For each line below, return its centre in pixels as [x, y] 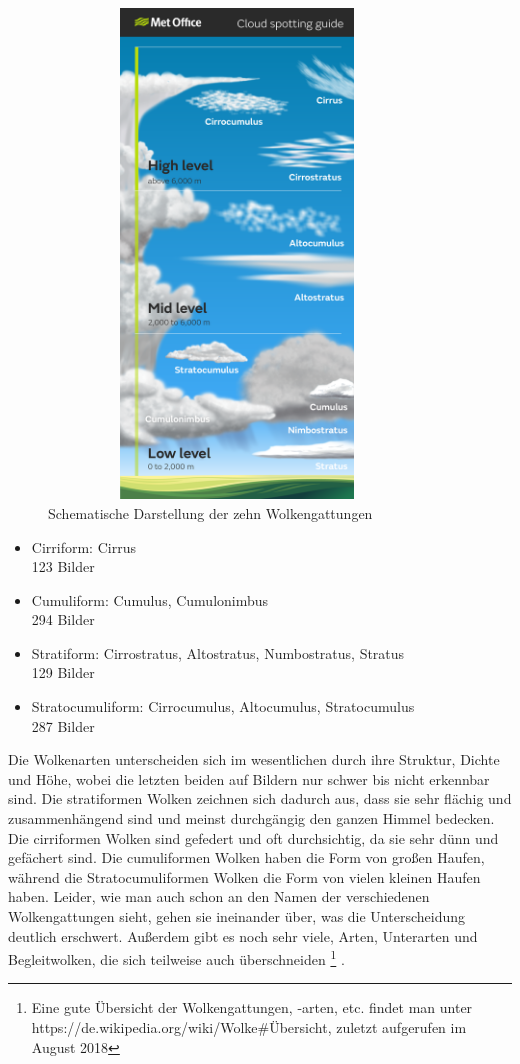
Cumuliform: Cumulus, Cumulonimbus [150, 599]
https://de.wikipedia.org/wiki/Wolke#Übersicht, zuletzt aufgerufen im [249, 1027]
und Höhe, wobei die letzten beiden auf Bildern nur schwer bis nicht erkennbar [249, 778]
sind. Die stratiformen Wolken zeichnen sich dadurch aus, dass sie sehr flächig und [260, 798]
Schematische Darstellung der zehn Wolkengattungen [210, 512]
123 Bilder [63, 566]
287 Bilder [63, 725]
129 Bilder [63, 672]
